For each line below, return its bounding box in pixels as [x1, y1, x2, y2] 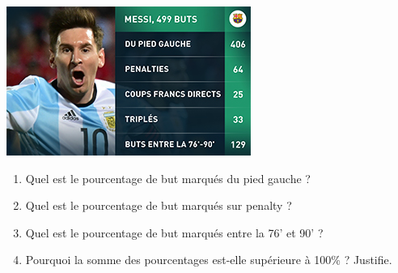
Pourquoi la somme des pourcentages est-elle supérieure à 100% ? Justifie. [25, 251, 392, 268]
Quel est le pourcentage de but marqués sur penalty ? [25, 197, 292, 214]
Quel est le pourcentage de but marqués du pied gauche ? [25, 169, 311, 186]
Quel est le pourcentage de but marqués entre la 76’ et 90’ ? [25, 224, 324, 241]
